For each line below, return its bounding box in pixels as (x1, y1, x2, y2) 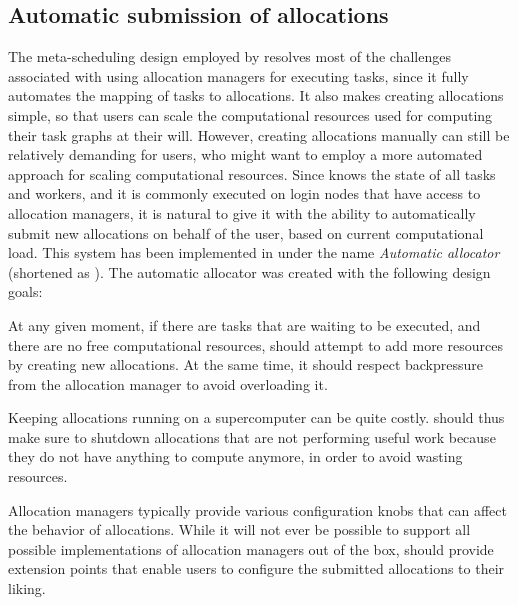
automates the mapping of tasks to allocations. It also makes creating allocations (8, 85, 504, 106)
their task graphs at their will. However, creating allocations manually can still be (8, 124, 510, 145)
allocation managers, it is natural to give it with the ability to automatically (8, 202, 476, 223)
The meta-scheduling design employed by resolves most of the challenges (8, 46, 451, 67)
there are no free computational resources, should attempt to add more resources (8, 334, 503, 355)
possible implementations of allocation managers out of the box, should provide (8, 538, 494, 559)
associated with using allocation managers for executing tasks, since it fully (8, 65, 469, 86)
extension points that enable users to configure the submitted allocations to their (8, 558, 505, 579)
